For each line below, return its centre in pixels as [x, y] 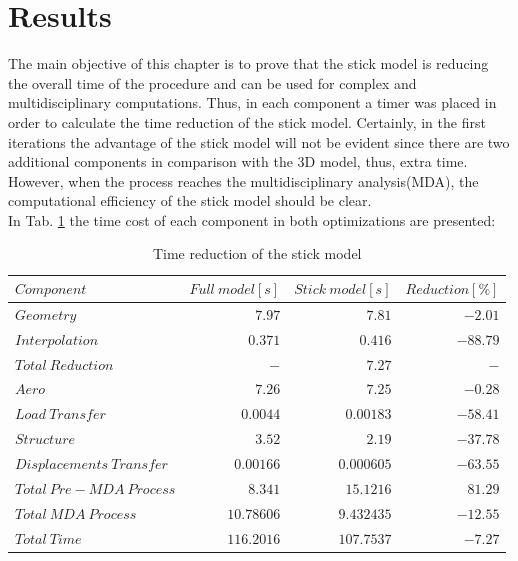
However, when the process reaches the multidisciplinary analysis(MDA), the [243, 180]
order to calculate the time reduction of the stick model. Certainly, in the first [247, 121]
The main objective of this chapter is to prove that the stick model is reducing [248, 63]
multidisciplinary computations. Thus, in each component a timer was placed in [252, 102]
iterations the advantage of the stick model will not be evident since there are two [259, 141]
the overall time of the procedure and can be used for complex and [212, 82]
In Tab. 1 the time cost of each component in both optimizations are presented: [252, 219]
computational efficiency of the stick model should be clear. [190, 200]
